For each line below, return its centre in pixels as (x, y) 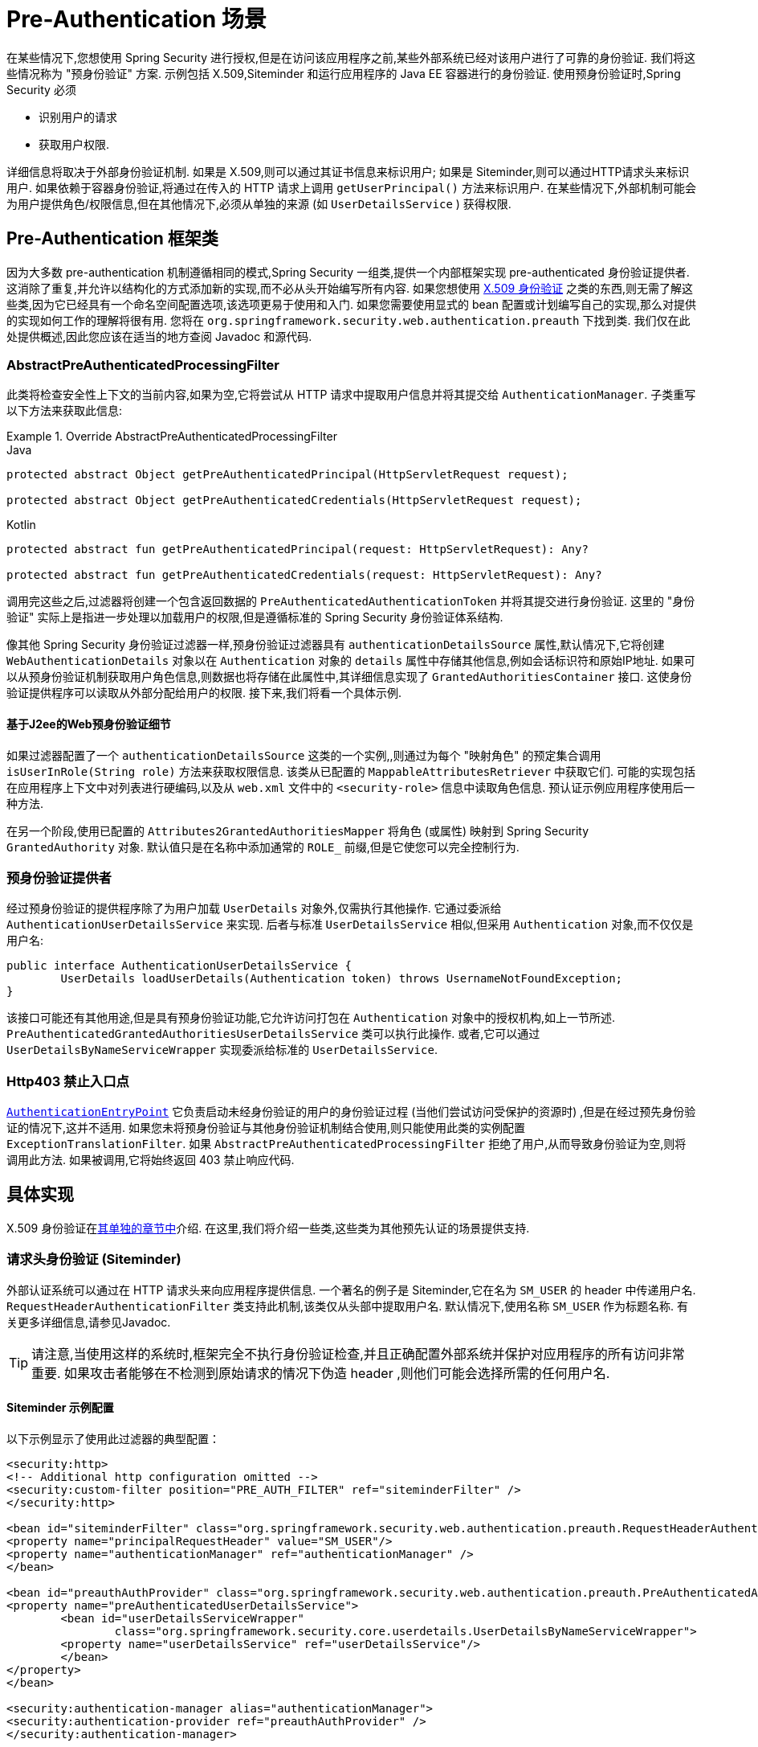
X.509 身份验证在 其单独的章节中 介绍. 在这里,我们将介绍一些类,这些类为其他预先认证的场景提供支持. (268, 1228)
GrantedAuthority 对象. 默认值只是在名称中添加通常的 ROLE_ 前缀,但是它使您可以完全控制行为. (263, 847)
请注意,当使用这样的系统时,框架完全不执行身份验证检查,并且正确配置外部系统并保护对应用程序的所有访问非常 (358, 1353)
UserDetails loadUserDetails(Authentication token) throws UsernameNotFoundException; (342, 979)
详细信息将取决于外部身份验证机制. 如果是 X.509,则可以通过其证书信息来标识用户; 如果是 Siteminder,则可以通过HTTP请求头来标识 (348, 171)
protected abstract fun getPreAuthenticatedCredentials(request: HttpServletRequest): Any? (304, 575)
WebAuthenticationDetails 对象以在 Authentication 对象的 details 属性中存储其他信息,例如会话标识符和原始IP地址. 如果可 (351, 661)
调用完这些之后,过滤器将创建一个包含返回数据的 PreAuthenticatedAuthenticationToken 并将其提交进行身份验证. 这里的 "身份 (351, 601)
